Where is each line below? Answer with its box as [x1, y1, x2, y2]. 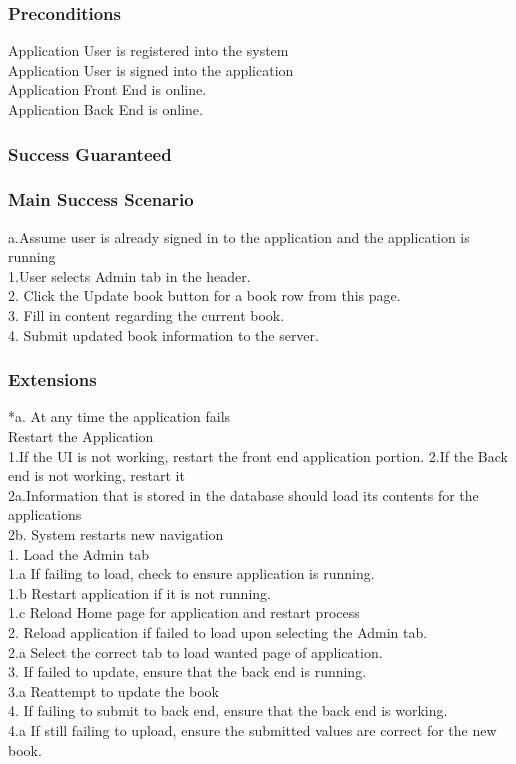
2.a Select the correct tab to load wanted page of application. [8, 641, 383, 662]
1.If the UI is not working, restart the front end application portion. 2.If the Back [8, 445, 508, 466]
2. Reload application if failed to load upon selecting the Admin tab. [8, 621, 428, 642]
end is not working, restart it [8, 465, 185, 486]
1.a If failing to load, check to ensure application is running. [8, 563, 375, 584]
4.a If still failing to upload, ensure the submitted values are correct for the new [8, 719, 497, 740]
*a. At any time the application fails [8, 406, 231, 427]
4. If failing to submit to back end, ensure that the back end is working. [8, 700, 448, 721]
